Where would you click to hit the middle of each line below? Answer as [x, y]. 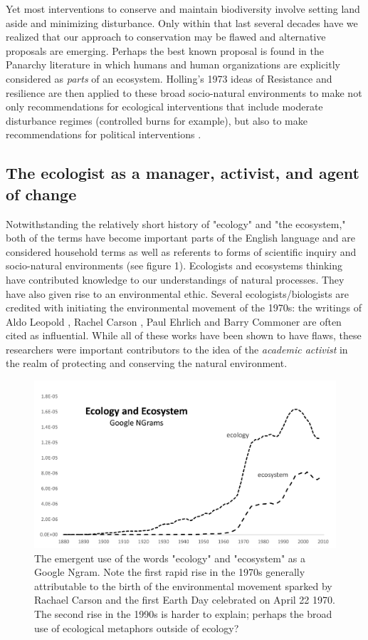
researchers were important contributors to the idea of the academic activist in [177, 349]
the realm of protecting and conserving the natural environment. [147, 363]
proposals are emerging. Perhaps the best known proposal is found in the [165, 50]
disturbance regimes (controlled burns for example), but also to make [157, 120]
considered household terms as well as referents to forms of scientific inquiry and [181, 251]
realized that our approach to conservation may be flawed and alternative [166, 37]
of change [41, 193]
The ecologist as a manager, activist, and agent [183, 173]
